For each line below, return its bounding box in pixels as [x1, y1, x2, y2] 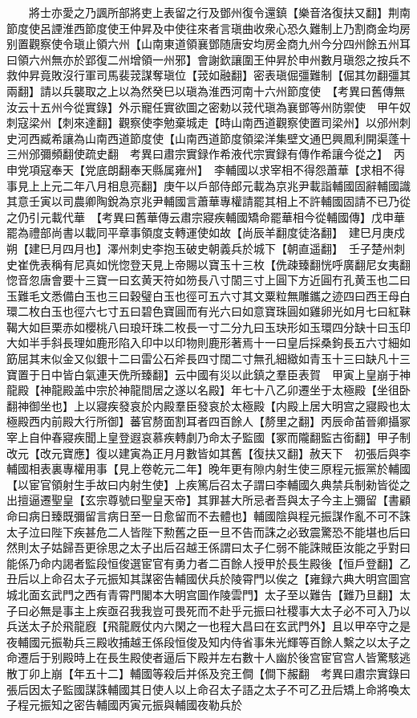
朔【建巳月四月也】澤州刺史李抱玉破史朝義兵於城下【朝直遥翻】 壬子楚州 [6, 239, 394, 256]
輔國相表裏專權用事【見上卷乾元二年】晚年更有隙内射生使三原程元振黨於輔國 [6, 460, 411, 477]
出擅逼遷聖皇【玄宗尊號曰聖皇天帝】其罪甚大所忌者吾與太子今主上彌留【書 [6, 492, 399, 508]
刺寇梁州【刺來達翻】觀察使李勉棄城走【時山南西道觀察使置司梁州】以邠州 [6, 114, 399, 131]
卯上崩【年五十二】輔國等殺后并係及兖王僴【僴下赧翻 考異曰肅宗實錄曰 [28, 664, 411, 681]
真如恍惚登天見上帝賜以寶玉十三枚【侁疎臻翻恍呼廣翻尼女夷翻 [84, 255, 411, 272]
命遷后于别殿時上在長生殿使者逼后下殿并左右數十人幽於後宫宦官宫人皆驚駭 [6, 649, 399, 666]
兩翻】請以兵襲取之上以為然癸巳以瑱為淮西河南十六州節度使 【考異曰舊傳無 [6, 82, 405, 99]
